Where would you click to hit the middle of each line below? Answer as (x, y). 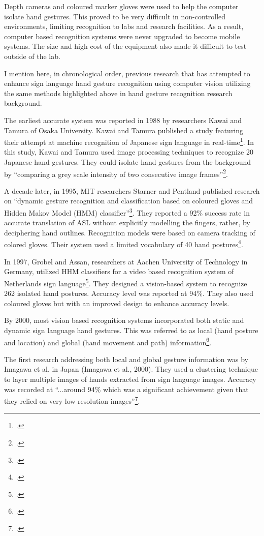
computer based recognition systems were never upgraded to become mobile (122, 36)
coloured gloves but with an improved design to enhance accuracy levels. (117, 303)
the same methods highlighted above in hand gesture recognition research (118, 93)
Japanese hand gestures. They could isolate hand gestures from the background (128, 161)
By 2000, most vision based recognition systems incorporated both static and (124, 320)
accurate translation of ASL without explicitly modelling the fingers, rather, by (127, 222)
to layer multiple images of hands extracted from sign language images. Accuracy (130, 379)
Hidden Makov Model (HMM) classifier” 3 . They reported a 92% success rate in (127, 212)
